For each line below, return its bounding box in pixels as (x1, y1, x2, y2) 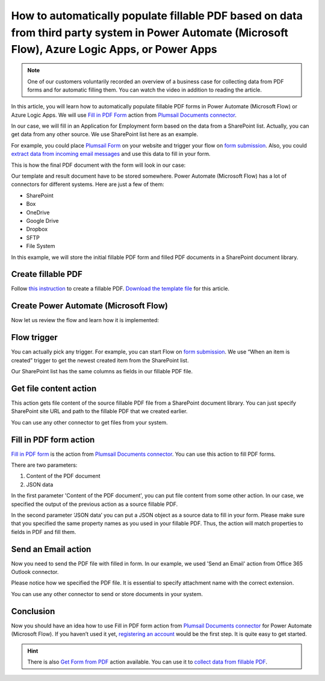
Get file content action (11, 383, 97, 394)
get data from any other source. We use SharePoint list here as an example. (11, 131, 199, 138)
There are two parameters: (11, 461, 78, 469)
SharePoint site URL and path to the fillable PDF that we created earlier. (11, 408, 188, 415)
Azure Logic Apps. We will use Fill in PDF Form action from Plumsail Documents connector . (11, 111, 237, 119)
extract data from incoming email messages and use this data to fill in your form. (11, 151, 211, 158)
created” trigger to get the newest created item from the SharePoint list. (11, 356, 189, 364)
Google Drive (26, 217, 59, 224)
